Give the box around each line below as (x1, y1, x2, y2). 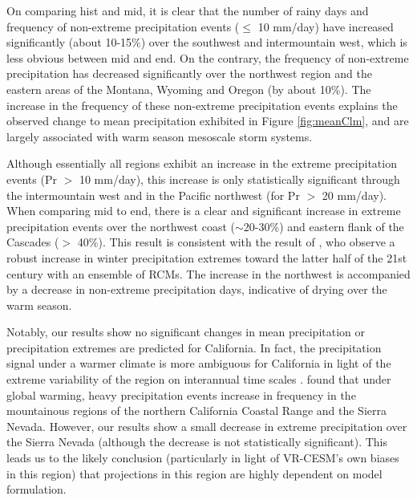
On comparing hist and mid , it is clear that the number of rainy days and (6, 2, 369, 18)
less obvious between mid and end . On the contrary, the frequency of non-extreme (6, 49, 409, 66)
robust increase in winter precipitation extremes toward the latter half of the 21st (6, 249, 407, 266)
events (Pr (6, 170, 57, 187)
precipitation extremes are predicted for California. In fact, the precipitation (6, 339, 382, 356)
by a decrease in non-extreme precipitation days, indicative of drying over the (6, 281, 387, 298)
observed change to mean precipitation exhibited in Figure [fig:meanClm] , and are (6, 112, 409, 129)
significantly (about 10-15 (6, 34, 132, 51)
